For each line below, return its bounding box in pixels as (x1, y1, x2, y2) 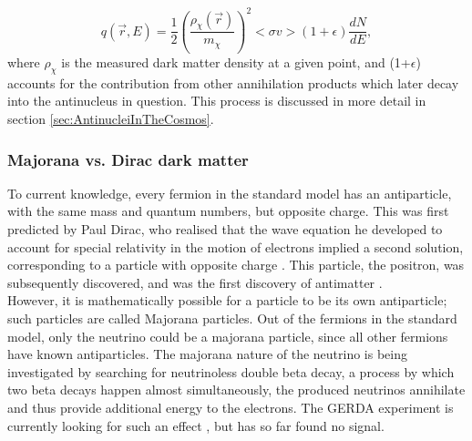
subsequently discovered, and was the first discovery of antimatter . (7, 272, 383, 292)
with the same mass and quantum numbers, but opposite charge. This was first (7, 201, 449, 220)
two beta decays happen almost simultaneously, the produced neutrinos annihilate (7, 380, 466, 399)
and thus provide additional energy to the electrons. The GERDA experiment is (7, 397, 454, 416)
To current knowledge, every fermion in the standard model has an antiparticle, (7, 183, 452, 202)
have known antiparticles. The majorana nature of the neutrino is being (7, 344, 408, 364)
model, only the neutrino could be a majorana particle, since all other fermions (7, 326, 448, 345)
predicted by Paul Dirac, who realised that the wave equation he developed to (7, 220, 443, 239)
